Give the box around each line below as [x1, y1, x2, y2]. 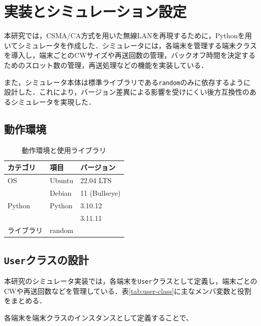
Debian [50, 187, 72, 198]
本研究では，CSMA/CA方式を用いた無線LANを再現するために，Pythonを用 [4, 30, 252, 41]
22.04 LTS [80, 175, 112, 185]
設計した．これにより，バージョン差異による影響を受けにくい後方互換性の [4, 87, 249, 97]
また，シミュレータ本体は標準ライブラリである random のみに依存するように [4, 76, 251, 87]
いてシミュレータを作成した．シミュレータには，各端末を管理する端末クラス [4, 40, 257, 50]
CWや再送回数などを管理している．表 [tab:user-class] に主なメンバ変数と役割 [4, 285, 251, 296]
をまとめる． [4, 295, 46, 306]
